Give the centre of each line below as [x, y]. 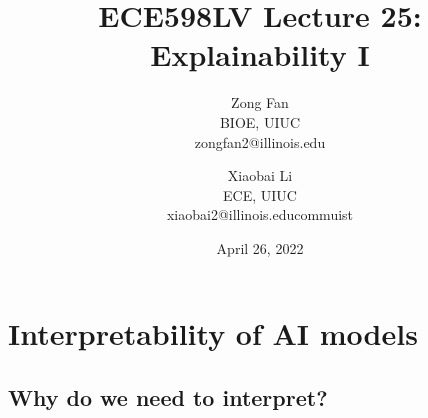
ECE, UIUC [260, 194]
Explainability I [260, 54]
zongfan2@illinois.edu [260, 141]
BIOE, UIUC [260, 121]
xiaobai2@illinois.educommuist [260, 214]
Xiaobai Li [260, 175]
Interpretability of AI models [213, 333]
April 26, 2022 [260, 247]
